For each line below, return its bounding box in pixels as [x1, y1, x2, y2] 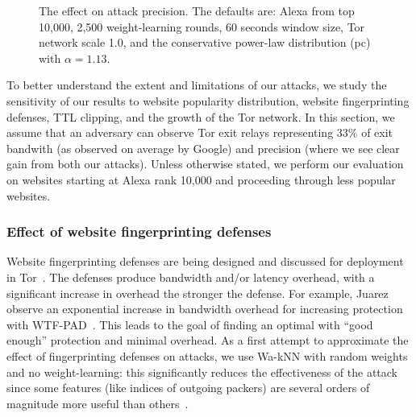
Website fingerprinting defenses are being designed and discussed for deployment [6, 253, 404, 270]
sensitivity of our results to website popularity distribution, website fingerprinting [6, 92, 410, 109]
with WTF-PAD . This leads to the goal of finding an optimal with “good [6, 316, 373, 332]
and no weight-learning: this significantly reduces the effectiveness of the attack [6, 363, 397, 380]
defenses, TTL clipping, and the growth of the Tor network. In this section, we [6, 108, 395, 125]
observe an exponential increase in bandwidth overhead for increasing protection [6, 300, 403, 317]
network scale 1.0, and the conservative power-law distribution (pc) [39, 34, 371, 51]
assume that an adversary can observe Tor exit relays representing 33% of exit [6, 124, 393, 141]
